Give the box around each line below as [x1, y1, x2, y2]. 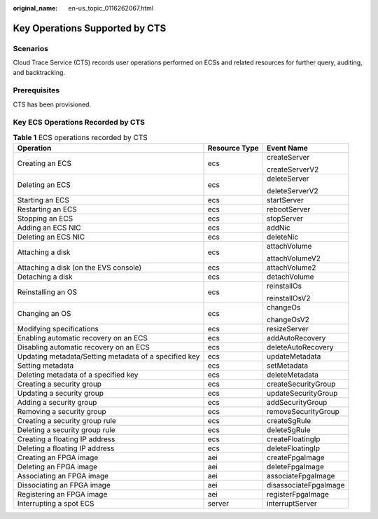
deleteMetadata [266, 370, 318, 380]
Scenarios [13, 43, 49, 53]
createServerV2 [266, 165, 319, 174]
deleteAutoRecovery [266, 342, 334, 352]
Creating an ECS [17, 158, 72, 168]
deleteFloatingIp [266, 443, 321, 453]
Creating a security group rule [17, 416, 117, 426]
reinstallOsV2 [266, 293, 311, 303]
